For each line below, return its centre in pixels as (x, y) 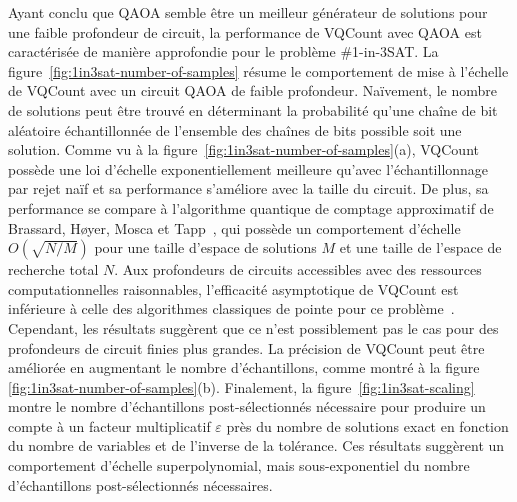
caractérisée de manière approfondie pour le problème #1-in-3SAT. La (223, 51)
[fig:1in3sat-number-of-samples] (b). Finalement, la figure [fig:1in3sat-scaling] (241, 386)
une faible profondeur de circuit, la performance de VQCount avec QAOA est (245, 31)
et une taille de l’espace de (420, 247)
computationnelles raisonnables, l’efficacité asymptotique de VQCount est (233, 288)
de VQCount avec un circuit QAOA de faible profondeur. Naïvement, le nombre (252, 90)
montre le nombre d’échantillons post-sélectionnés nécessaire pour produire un (247, 406)
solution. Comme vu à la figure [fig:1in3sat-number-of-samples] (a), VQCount (243, 149)
